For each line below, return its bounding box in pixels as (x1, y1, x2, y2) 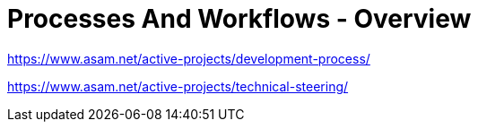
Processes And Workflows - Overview (7, 4, 472, 34)
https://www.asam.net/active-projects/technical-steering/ (7, 78, 349, 94)
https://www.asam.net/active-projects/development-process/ (7, 50, 370, 66)
